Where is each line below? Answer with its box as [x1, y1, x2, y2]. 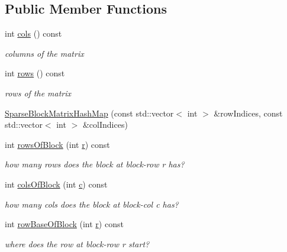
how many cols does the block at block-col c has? [5, 198, 179, 210]
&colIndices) [82, 118, 128, 131]
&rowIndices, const [214, 106, 283, 119]
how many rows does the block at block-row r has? [5, 158, 185, 170]
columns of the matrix [5, 47, 84, 59]
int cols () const [5, 27, 62, 40]
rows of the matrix [5, 86, 72, 99]
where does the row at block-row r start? [5, 237, 150, 250]
